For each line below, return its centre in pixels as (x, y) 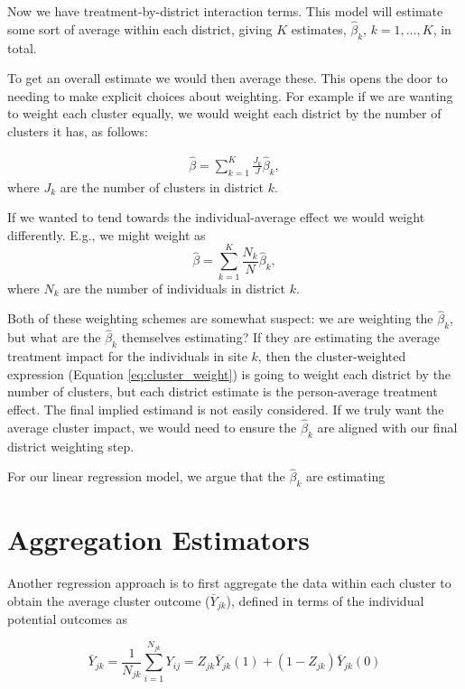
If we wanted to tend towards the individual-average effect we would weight (216, 217)
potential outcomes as (68, 619)
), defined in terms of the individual (325, 600)
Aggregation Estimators (158, 540)
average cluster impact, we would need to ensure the (152, 427)
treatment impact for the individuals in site (127, 356)
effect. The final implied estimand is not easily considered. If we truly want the (226, 409)
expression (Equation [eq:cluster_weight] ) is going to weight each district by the (229, 373)
